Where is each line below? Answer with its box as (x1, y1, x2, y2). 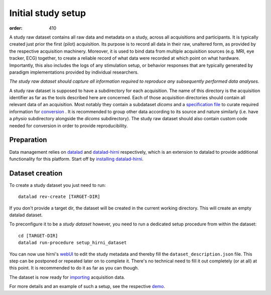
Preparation (9, 136, 47, 144)
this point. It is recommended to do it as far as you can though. (9, 265, 139, 271)
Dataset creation (9, 169, 63, 177)
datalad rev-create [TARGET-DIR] (18, 194, 100, 200)
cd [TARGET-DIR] (18, 233, 58, 238)
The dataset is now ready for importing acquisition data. (9, 274, 125, 280)
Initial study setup (9, 8, 86, 19)
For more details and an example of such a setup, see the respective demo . (9, 283, 166, 289)
